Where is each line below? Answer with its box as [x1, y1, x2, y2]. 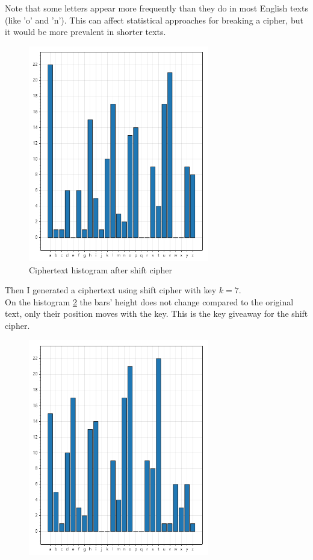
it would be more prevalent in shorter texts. [5, 25, 166, 38]
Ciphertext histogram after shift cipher [29, 263, 172, 276]
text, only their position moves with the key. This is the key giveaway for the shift [5, 307, 308, 320]
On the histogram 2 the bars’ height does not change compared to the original [5, 295, 294, 308]
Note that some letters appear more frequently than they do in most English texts [5, 2, 308, 14]
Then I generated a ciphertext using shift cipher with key [5, 284, 217, 296]
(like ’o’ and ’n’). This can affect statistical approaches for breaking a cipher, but [5, 13, 303, 26]
